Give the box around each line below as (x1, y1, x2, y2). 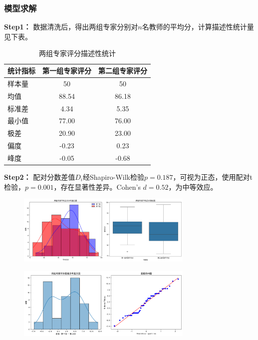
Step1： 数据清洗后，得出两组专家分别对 (4, 21, 138, 32)
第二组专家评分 (98, 65, 147, 75)
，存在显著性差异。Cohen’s (53, 181, 141, 192)
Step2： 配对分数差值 (4, 172, 75, 182)
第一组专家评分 (42, 65, 91, 75)
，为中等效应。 (168, 181, 218, 192)
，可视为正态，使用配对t (173, 172, 253, 182)
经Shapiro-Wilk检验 (83, 172, 144, 182)
